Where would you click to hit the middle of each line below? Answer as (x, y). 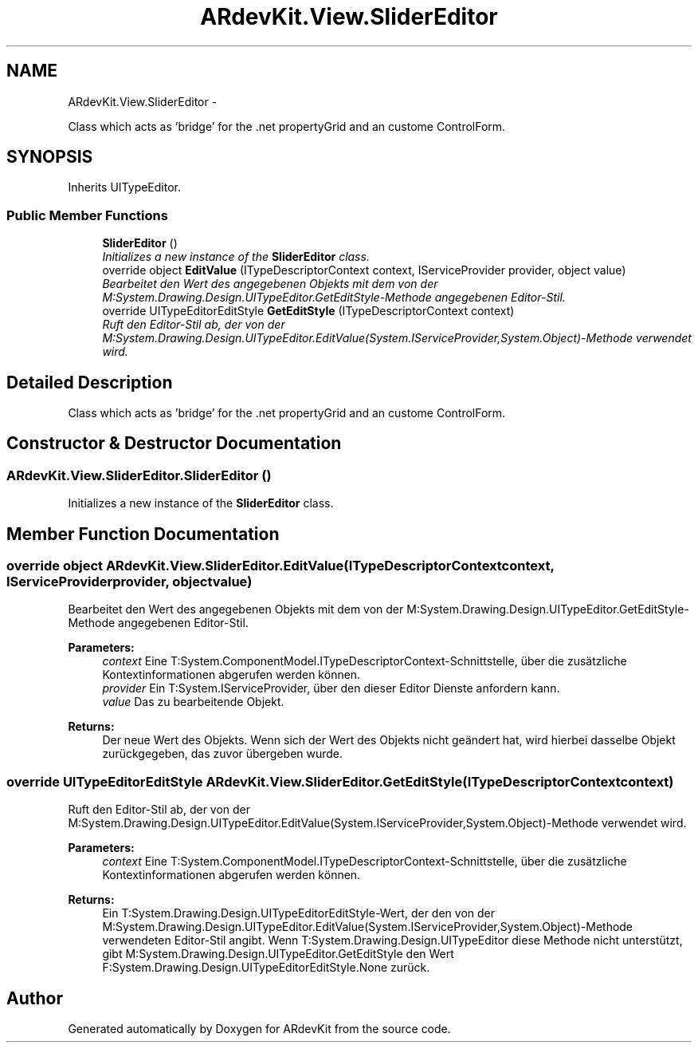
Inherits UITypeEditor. (125, 187)
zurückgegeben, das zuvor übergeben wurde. (223, 754)
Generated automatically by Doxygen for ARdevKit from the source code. (259, 1029)
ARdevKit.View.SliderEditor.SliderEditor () (139, 475)
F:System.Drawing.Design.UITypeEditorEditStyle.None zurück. (266, 968)
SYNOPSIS (50, 157)
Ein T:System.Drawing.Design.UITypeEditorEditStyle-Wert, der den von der (299, 913)
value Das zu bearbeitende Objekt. (193, 702)
